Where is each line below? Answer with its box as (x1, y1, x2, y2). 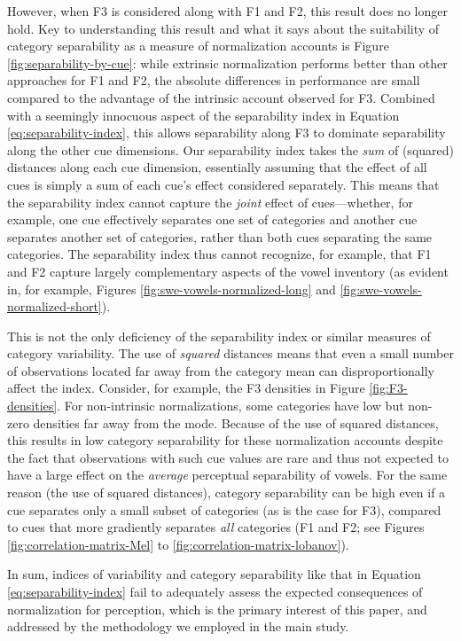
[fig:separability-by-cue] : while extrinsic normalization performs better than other (7, 53, 448, 72)
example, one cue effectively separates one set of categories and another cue (7, 210, 418, 229)
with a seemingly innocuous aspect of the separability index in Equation (7, 106, 400, 124)
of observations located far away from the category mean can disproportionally (7, 361, 434, 379)
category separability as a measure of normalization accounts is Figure (7, 36, 389, 55)
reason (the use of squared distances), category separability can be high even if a (7, 483, 446, 502)
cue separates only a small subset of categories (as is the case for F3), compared (7, 500, 441, 519)
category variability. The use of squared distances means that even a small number (7, 344, 454, 363)
